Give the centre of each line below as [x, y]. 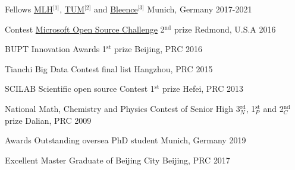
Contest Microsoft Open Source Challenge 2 [85, 29]
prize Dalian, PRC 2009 [48, 120]
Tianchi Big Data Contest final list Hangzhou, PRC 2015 [109, 68]
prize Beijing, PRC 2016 [158, 49]
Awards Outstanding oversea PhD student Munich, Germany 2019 [125, 140]
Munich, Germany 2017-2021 [200, 9]
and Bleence [116, 9]
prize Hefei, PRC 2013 [203, 89]
